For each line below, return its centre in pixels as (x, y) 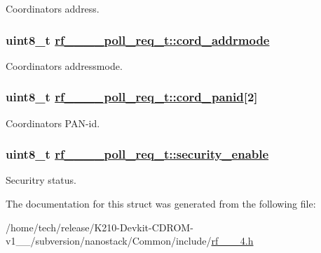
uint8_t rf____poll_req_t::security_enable (137, 154)
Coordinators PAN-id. (53, 123)
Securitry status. (41, 180)
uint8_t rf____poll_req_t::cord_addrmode (138, 39)
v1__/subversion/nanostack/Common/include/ (109, 241)
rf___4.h (232, 241)
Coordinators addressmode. (64, 65)
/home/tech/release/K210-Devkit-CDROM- (100, 227)
